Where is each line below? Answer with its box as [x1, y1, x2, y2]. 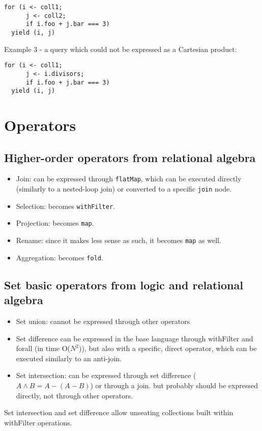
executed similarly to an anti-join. [16, 353, 122, 363]
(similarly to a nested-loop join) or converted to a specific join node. [16, 183, 232, 194]
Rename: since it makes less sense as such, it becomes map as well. [16, 235, 221, 246]
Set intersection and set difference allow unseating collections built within [4, 407, 234, 418]
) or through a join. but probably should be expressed [90, 380, 258, 390]
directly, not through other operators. [16, 390, 133, 400]
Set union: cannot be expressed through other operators [16, 315, 190, 326]
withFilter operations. [4, 417, 72, 427]
